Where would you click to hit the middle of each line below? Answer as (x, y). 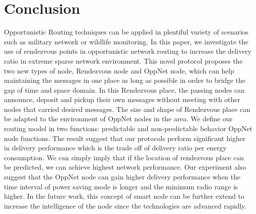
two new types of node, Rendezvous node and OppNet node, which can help (119, 70)
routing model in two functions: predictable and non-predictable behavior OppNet (128, 128)
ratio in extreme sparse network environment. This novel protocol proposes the (123, 60)
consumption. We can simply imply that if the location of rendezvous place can (124, 157)
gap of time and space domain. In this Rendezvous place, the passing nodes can (125, 89)
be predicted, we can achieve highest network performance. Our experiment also (125, 167)
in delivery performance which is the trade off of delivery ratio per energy (115, 148)
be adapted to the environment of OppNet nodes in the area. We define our (118, 119)
